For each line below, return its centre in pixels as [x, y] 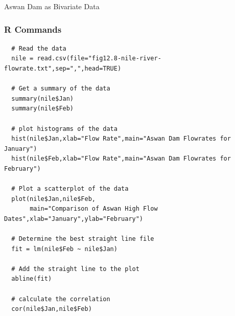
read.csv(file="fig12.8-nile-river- [99, 59]
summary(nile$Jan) [43, 98]
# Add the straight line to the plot [75, 269]
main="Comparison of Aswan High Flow [94, 209]
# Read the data [39, 48]
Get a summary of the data [64, 89]
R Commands [33, 29]
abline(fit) [32, 279]
